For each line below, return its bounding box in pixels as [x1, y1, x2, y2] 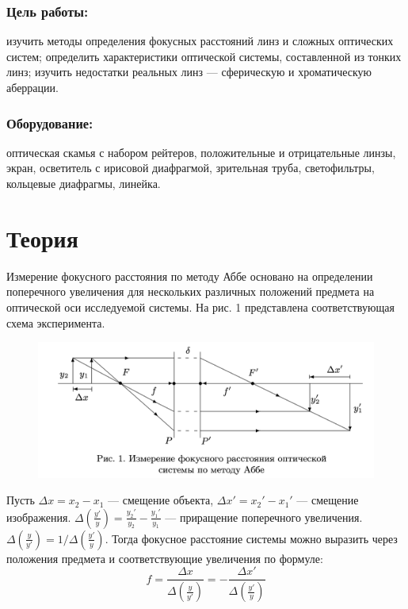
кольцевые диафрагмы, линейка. [6, 175, 161, 191]
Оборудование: [6, 113, 93, 132]
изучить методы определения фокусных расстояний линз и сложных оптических [6, 33, 394, 49]
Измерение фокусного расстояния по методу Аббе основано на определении [6, 267, 373, 284]
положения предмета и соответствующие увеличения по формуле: [6, 550, 323, 566]
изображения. [6, 508, 71, 525]
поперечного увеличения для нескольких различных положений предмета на [6, 283, 375, 300]
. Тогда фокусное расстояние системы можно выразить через [105, 530, 398, 546]
